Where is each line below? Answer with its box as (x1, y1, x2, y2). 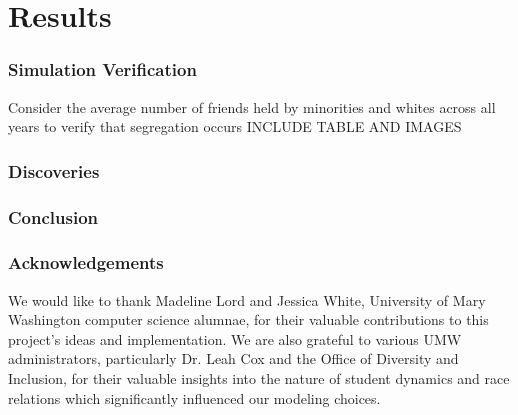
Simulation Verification (8, 57, 197, 82)
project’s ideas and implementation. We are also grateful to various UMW (8, 328, 462, 349)
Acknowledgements (8, 250, 164, 275)
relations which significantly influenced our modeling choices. (8, 387, 381, 408)
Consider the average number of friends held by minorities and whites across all (8, 96, 496, 117)
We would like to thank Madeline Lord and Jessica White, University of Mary (8, 289, 486, 310)
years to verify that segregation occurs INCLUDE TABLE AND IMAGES (8, 116, 462, 137)
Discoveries (8, 158, 100, 183)
